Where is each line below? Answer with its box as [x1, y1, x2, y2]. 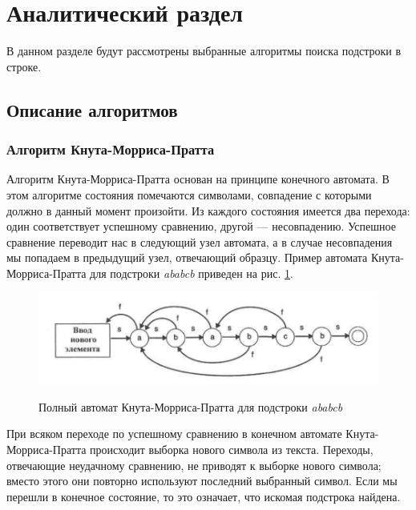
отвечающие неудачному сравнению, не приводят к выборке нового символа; [6, 456, 382, 473]
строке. [6, 58, 42, 74]
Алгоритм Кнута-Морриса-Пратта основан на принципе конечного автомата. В [6, 171, 390, 187]
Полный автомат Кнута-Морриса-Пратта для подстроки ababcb [38, 398, 343, 415]
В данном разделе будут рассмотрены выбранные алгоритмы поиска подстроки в [6, 42, 402, 59]
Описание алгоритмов [6, 97, 178, 122]
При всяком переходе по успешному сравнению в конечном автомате [6, 425, 342, 442]
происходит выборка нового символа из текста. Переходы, [90, 440, 374, 457]
